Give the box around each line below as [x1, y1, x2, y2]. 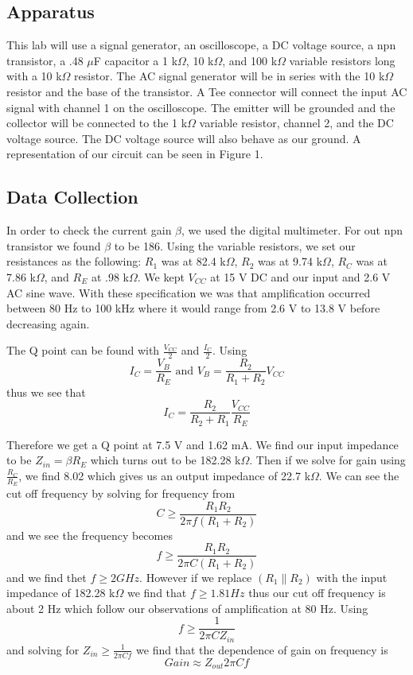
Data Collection [6, 184, 138, 209]
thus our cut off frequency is [248, 584, 386, 601]
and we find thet [6, 568, 87, 585]
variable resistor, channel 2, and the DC [199, 114, 394, 131]
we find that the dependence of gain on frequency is [136, 641, 388, 658]
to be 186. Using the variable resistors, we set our [114, 237, 356, 254]
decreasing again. [6, 315, 90, 332]
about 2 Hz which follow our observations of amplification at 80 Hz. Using [6, 599, 368, 616]
